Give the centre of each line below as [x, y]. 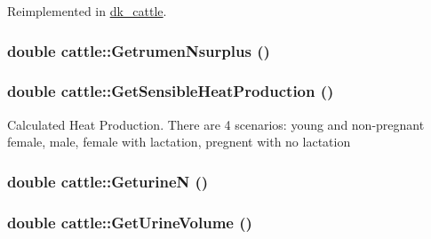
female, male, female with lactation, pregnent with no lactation [179, 142]
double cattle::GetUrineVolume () [130, 222]
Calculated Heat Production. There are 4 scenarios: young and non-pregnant [216, 124]
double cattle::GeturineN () [108, 181]
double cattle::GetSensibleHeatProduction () [171, 91]
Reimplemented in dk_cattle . [87, 11]
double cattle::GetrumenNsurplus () [139, 50]
